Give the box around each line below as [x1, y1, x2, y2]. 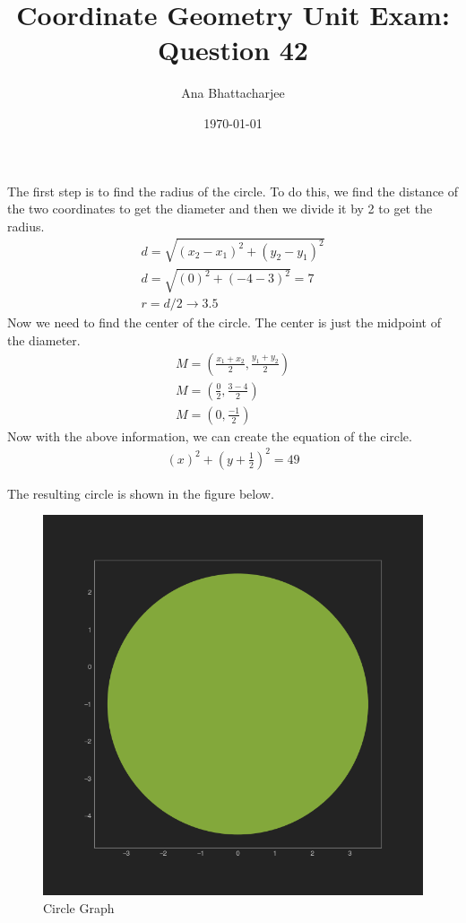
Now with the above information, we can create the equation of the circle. [7, 426, 412, 445]
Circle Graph [43, 899, 115, 918]
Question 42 [158, 31, 308, 68]
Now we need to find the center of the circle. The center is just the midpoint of [7, 313, 441, 332]
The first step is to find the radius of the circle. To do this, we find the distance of [7, 181, 459, 200]
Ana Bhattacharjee [181, 83, 285, 102]
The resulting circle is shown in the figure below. [7, 483, 274, 502]
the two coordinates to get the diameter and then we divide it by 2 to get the [7, 199, 433, 218]
